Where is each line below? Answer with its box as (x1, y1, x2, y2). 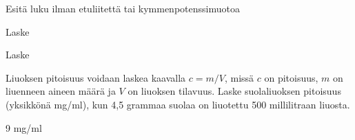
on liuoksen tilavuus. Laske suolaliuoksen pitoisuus (128, 84, 341, 98)
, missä (224, 70, 254, 84)
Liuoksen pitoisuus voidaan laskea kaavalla (6, 70, 186, 84)
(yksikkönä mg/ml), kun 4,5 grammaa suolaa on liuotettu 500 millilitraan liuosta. (6, 97, 350, 111)
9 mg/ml (6, 120, 42, 135)
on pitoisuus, (264, 70, 318, 84)
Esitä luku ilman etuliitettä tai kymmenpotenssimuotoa (6, 1, 240, 15)
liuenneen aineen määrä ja (6, 84, 116, 98)
